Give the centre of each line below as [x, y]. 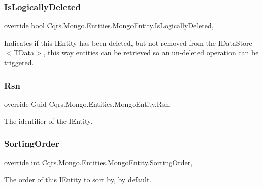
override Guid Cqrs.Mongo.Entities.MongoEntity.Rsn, [88, 104]
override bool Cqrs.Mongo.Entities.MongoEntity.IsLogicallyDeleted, [109, 26]
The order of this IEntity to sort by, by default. [78, 179]
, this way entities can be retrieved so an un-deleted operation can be [151, 52]
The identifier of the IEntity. [48, 121]
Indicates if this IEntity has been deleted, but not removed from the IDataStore [128, 42]
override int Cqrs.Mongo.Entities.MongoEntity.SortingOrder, [98, 162]
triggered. [19, 62]
